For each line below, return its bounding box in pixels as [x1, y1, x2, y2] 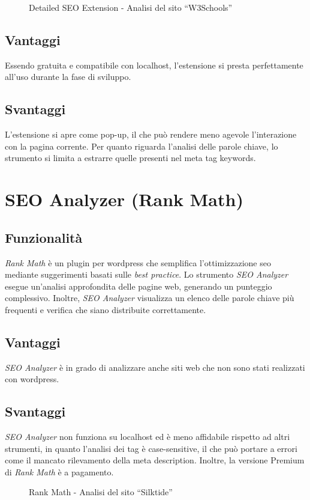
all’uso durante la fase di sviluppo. [5, 70, 131, 83]
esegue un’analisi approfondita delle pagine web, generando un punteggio [5, 279, 272, 292]
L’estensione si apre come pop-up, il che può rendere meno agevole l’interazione [5, 128, 297, 141]
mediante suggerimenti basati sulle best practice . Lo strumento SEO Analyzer [5, 268, 288, 281]
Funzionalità [5, 228, 83, 246]
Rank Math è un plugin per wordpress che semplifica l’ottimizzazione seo [5, 256, 271, 269]
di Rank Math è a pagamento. [5, 465, 114, 478]
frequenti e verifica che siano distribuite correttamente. [5, 303, 206, 316]
